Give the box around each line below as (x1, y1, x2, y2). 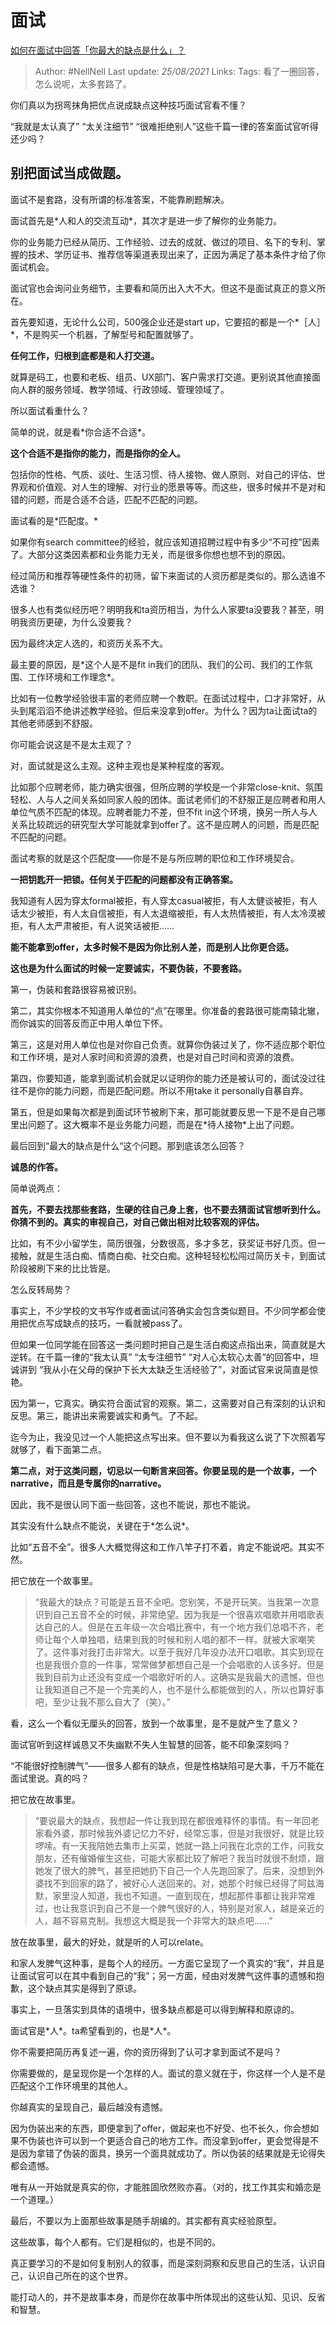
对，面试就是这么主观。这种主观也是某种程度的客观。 (10, 759, 230, 771)
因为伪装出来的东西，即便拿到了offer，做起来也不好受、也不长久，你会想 (10, 2122, 311, 2134)
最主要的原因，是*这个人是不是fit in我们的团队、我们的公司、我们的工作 (10, 658, 305, 670)
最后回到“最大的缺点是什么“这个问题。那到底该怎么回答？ (10, 1139, 247, 1151)
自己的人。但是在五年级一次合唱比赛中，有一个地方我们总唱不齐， (43, 1621, 316, 1633)
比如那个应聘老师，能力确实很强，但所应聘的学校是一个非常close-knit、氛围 (10, 781, 323, 793)
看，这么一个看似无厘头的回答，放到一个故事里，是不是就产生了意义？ (10, 1717, 300, 1729)
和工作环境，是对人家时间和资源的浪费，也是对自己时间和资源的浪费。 (10, 1051, 300, 1063)
